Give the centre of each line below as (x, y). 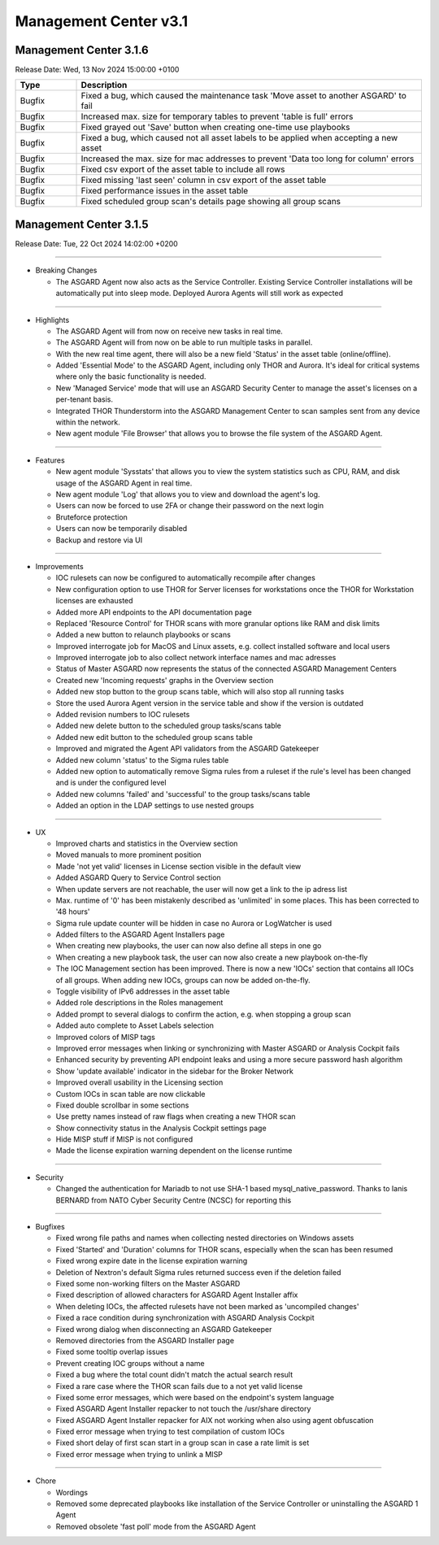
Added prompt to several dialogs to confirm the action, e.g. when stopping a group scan (203, 1014)
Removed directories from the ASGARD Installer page (145, 1340)
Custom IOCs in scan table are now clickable (130, 1094)
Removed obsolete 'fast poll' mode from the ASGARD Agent (156, 1526)
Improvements (60, 566)
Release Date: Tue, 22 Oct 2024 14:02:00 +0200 (96, 243)
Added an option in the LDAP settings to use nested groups (155, 806)
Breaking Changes (66, 270)
